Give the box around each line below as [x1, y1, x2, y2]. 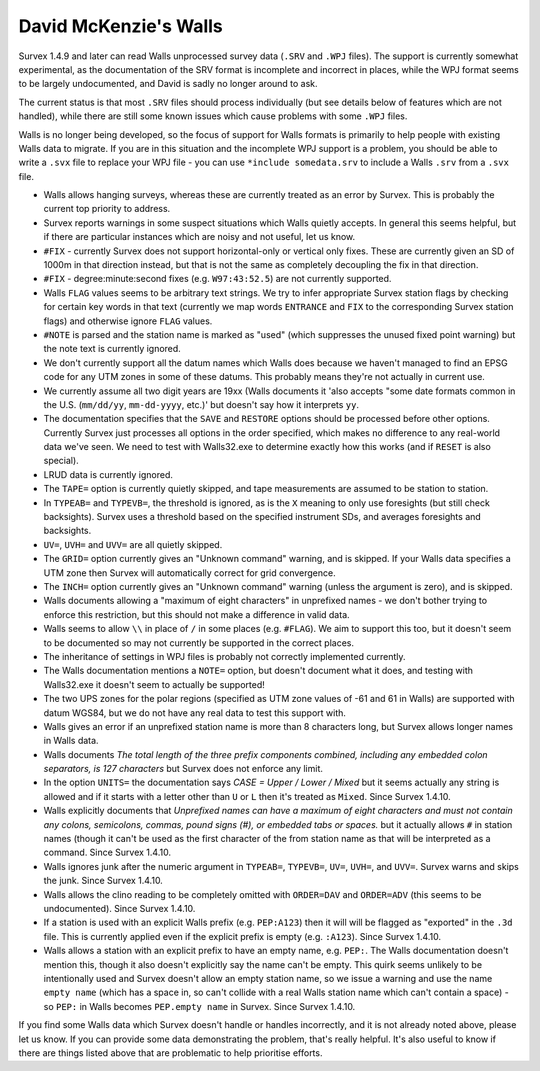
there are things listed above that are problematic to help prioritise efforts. [18, 1046, 323, 1059]
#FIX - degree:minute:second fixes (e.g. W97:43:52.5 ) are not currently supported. [43, 273, 392, 285]
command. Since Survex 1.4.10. [43, 846, 172, 859]
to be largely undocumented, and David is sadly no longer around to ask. [18, 78, 319, 90]
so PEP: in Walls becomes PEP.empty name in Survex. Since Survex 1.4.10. [43, 1000, 356, 1012]
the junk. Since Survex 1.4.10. [43, 875, 164, 887]
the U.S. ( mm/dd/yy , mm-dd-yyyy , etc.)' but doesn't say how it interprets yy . [43, 398, 360, 410]
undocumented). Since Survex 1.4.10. [43, 902, 196, 914]
